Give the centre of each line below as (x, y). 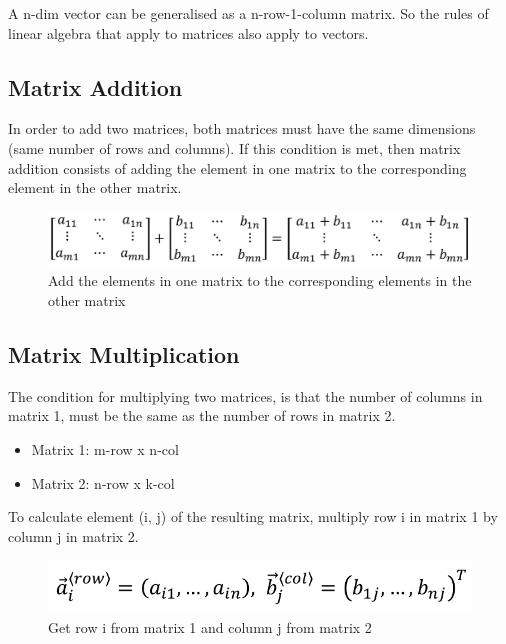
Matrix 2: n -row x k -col (103, 482)
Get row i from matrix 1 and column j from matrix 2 (210, 626)
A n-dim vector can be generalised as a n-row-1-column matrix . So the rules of (248, 13)
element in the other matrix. (95, 187)
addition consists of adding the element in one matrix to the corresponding (237, 167)
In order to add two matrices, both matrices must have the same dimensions (242, 128)
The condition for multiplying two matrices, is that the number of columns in (245, 395)
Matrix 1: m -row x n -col (105, 449)
